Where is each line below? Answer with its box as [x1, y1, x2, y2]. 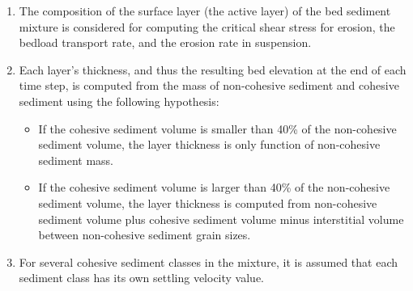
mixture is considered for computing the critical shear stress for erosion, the [19, 18, 395, 35]
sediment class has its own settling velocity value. [19, 269, 264, 286]
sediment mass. [38, 151, 113, 168]
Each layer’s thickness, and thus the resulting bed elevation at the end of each [19, 61, 407, 78]
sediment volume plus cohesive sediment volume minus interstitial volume [38, 210, 404, 227]
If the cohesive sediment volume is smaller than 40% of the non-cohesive [38, 120, 397, 137]
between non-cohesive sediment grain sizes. [38, 226, 251, 243]
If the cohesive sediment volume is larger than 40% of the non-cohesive [38, 179, 390, 196]
